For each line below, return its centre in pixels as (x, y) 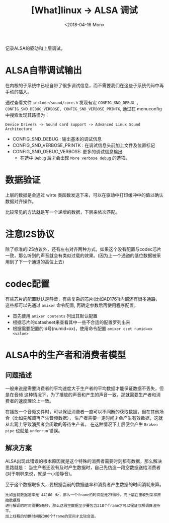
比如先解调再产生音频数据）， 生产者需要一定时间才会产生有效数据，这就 (88, 418)
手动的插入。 (18, 92)
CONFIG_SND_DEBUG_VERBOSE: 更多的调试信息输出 (67, 151)
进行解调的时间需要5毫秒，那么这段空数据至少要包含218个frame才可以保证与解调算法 (81, 505)
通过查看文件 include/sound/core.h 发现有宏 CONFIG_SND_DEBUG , (72, 102)
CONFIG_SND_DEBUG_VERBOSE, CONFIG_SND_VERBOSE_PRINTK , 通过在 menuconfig (83, 108)
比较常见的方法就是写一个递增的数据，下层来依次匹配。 (62, 212)
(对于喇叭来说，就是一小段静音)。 (40, 474)
